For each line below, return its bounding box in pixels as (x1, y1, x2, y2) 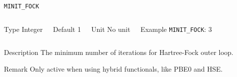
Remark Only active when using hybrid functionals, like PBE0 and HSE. (4, 63, 223, 74)
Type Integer (4, 24, 43, 34)
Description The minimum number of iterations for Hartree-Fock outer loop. (4, 47, 234, 57)
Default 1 (53, 24, 81, 34)
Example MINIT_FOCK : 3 (140, 24, 212, 34)
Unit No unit (91, 24, 131, 34)
